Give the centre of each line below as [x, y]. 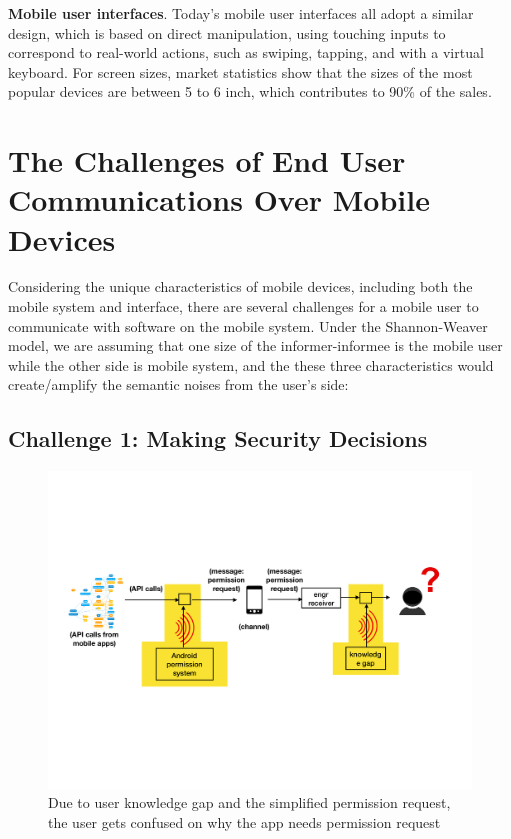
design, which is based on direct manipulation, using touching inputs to [227, 32]
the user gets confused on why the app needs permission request [244, 822]
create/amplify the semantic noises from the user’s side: [178, 384]
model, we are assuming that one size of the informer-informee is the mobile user [255, 345]
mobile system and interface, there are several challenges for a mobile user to [243, 306]
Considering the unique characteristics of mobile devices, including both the [240, 286]
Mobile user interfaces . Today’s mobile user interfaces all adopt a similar [241, 13]
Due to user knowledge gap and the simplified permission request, [249, 802]
